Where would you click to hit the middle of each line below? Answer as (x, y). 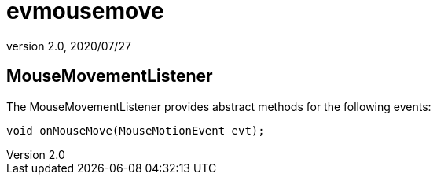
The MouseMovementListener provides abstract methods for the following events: (219, 106)
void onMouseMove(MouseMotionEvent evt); (136, 130)
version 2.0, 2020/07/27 (69, 46)
